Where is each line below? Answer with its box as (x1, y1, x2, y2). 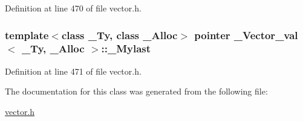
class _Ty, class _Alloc (61, 27, 178, 42)
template (5, 27, 49, 42)
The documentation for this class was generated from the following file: (5, 85, 268, 98)
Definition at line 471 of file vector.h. (5, 64, 142, 77)
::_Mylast (101, 41, 151, 56)
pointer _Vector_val (194, 27, 298, 42)
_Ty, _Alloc (21, 41, 85, 56)
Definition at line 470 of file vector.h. (5, 2, 142, 14)
